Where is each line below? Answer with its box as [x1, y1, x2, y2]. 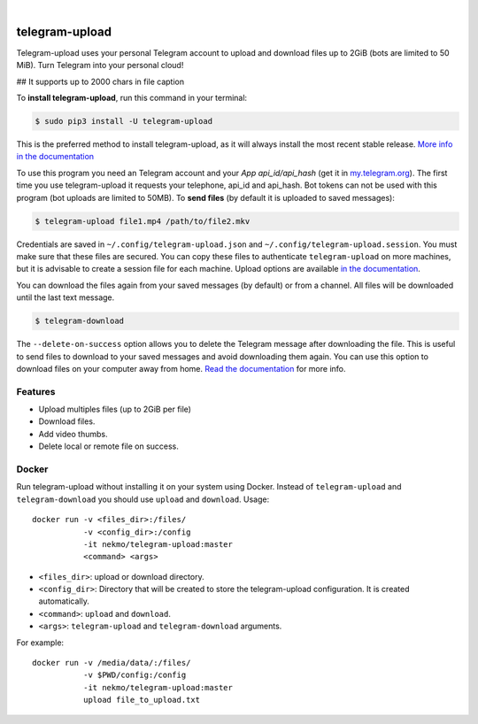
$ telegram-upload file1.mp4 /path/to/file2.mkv [35, 216, 251, 226]
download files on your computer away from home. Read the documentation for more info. [16, 363, 346, 374]
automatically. [38, 596, 90, 606]
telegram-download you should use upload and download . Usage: [16, 494, 270, 504]
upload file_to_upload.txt [82, 695, 201, 705]
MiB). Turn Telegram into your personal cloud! [16, 60, 184, 71]
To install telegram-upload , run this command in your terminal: [16, 93, 248, 104]
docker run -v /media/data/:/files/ [32, 658, 191, 668]
